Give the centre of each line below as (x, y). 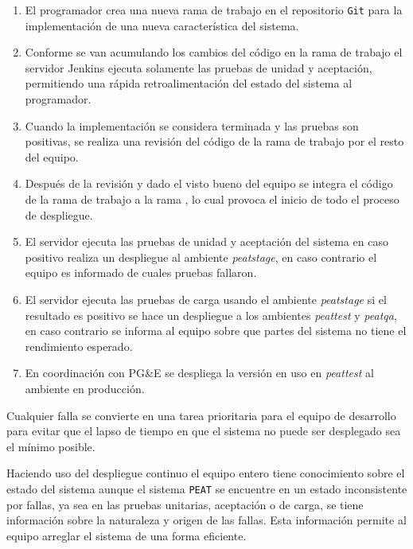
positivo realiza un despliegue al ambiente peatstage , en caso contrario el (201, 257)
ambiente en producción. (85, 388)
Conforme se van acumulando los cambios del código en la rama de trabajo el (214, 52)
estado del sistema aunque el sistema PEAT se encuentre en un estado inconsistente (207, 488)
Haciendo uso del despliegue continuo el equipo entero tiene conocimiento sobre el (206, 473)
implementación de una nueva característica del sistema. (162, 25)
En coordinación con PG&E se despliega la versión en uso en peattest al (199, 373)
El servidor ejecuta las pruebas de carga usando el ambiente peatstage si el (206, 299)
